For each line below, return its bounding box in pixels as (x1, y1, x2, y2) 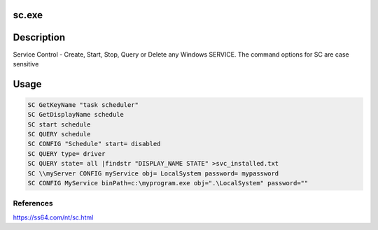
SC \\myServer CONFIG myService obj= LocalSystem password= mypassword (27, 169, 279, 178)
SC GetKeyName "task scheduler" (27, 101, 139, 108)
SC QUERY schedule (27, 130, 91, 138)
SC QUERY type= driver (27, 150, 106, 157)
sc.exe (13, 9, 43, 21)
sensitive (13, 59, 39, 68)
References (13, 199, 53, 208)
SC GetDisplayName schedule (27, 110, 124, 119)
